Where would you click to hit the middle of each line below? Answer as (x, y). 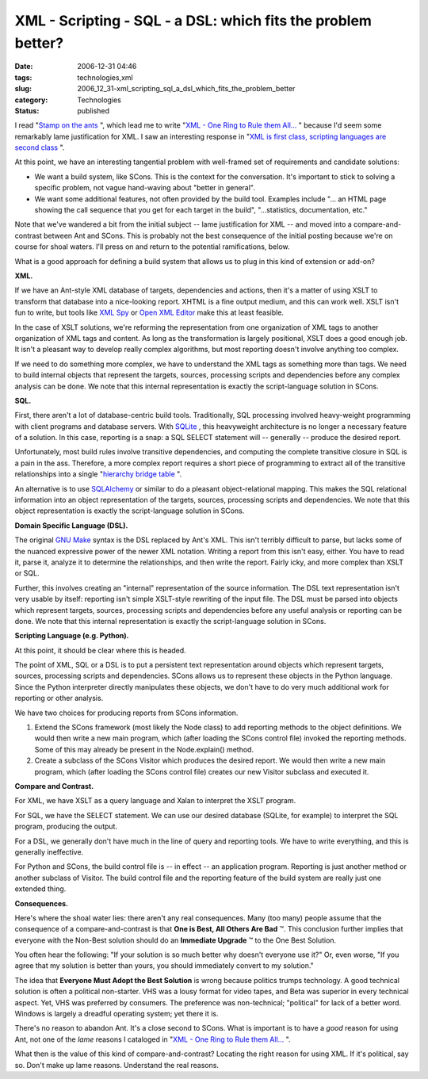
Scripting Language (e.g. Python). (72, 636)
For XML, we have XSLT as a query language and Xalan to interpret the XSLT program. (155, 801)
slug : (23, 89)
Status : (27, 110)
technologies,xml (105, 77)
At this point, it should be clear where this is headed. (100, 650)
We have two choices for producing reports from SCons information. (126, 713)
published (94, 110)
